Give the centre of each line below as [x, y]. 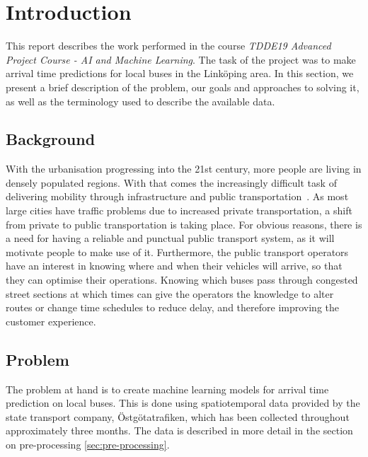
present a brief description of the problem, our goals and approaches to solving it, [183, 87]
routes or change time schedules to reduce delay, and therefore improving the [173, 307]
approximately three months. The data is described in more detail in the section [179, 430]
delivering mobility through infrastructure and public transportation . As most [177, 196]
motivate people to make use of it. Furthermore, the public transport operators [177, 251]
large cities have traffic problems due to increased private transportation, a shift [179, 210]
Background [51, 139]
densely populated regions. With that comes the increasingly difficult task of [171, 182]
